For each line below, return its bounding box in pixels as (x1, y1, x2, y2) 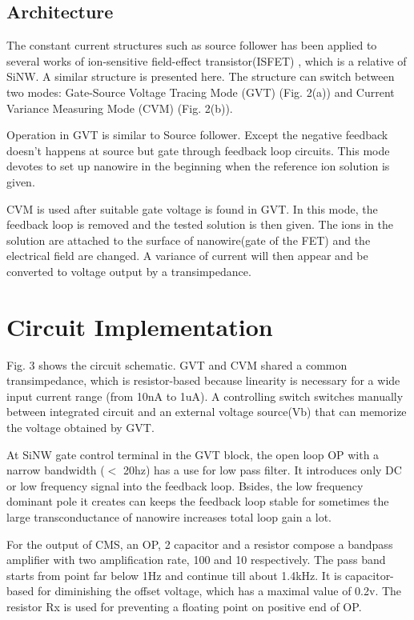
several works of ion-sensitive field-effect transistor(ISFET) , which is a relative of (6, 52, 407, 69)
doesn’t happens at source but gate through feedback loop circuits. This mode (6, 142, 390, 158)
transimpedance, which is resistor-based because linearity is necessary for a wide (6, 372, 400, 389)
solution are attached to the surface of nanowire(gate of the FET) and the (6, 231, 371, 248)
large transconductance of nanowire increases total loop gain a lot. (6, 508, 332, 525)
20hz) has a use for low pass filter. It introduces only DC (123, 462, 402, 478)
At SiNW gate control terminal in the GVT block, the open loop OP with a (6, 446, 380, 462)
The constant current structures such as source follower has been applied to (6, 37, 377, 54)
